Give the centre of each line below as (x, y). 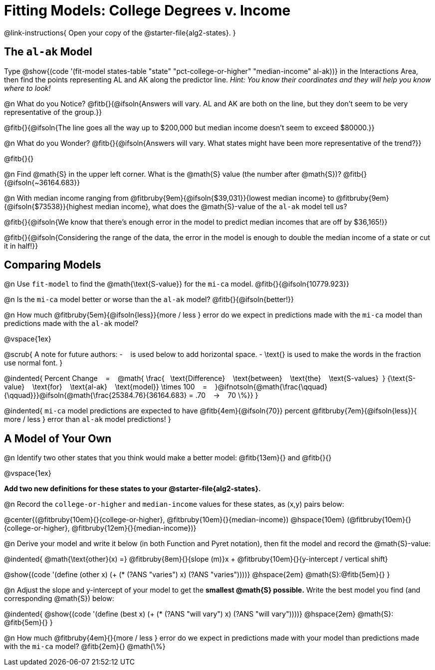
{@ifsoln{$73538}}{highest (49, 206)
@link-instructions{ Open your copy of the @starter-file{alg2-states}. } (120, 32)
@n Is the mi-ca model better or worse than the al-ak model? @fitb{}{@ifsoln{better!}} (149, 300)
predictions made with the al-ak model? (71, 324)
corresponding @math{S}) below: (59, 599)
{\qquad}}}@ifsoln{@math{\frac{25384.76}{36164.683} (96, 395)
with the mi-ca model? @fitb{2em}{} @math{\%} (85, 647)
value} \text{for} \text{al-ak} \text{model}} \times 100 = (106, 387)
